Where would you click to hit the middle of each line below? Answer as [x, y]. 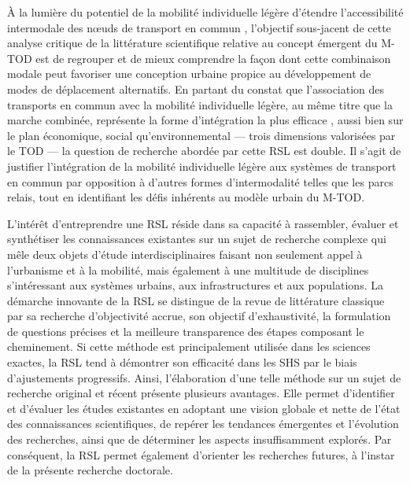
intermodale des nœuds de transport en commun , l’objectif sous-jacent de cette [199, 27]
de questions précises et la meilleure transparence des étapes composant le [186, 331]
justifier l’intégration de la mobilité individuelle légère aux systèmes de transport [202, 166]
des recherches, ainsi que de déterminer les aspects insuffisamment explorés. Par [199, 439]
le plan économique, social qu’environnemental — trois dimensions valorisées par [201, 135]
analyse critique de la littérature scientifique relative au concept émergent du [192, 43]
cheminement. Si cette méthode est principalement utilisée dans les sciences [189, 347]
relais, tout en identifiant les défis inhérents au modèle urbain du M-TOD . [186, 197]
